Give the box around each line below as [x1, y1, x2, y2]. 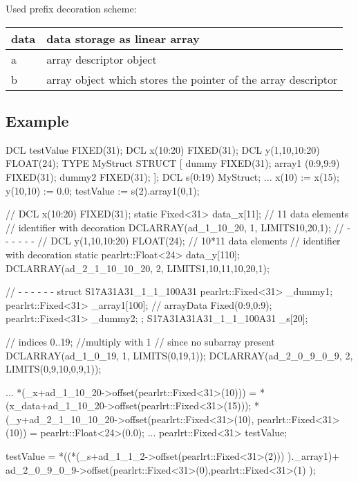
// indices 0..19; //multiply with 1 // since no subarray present [6, 334, 275, 348]
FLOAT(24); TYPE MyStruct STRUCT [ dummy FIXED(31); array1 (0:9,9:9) [6, 156, 340, 170]
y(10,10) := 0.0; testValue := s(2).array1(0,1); [6, 183, 200, 197]
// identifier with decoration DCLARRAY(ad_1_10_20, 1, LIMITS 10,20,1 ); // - [6, 220, 350, 234]
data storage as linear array [46, 30, 200, 46]
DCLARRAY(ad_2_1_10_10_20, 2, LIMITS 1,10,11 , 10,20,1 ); [6, 260, 270, 275]
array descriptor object [46, 51, 157, 67]
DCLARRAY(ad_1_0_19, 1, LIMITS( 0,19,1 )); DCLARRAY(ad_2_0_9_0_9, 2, [6, 348, 353, 362]
